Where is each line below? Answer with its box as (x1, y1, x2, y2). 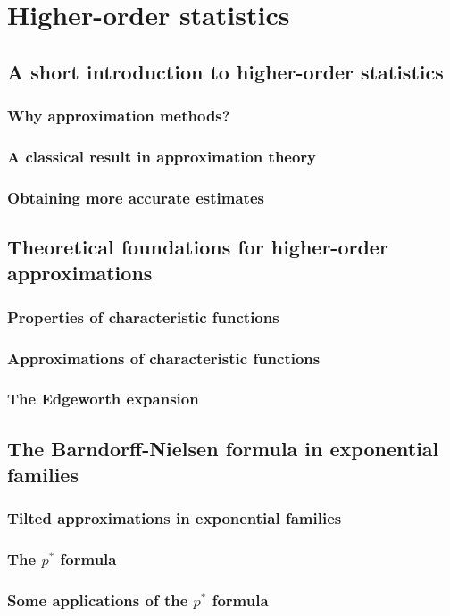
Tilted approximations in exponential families (7, 507, 342, 529)
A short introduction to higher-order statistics (7, 57, 444, 85)
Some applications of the (7, 589, 188, 612)
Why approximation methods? (7, 104, 230, 127)
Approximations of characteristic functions (7, 346, 321, 369)
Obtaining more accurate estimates (7, 186, 264, 208)
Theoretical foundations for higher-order (7, 233, 388, 261)
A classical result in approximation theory (7, 145, 317, 167)
